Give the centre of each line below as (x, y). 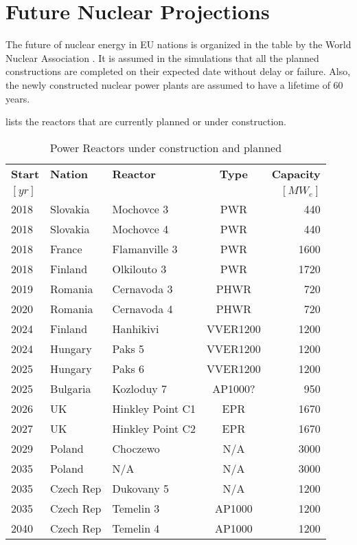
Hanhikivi (136, 328)
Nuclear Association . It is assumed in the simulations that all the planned (162, 57)
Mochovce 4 (140, 228)
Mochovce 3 (140, 209)
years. (18, 98)
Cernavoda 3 (142, 288)
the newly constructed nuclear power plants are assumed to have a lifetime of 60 (174, 84)
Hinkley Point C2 (154, 428)
